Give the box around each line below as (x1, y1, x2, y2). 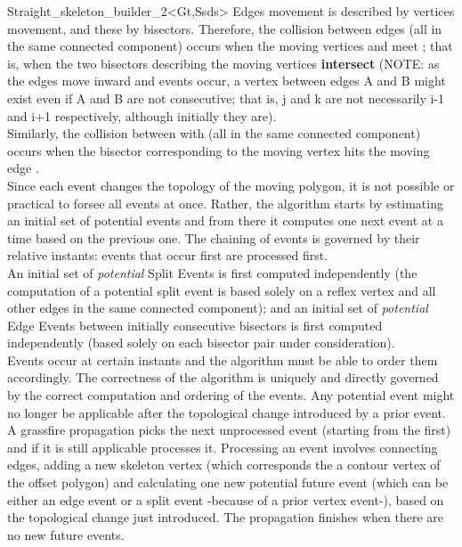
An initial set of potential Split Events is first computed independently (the (7, 263, 417, 282)
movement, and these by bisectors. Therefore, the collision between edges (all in (7, 19, 442, 37)
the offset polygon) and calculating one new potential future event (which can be (7, 473, 449, 492)
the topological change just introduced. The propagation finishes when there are (7, 508, 444, 527)
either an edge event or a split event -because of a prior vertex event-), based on (7, 490, 444, 509)
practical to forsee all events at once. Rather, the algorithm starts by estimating (7, 193, 443, 212)
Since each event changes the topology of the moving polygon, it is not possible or (7, 176, 455, 194)
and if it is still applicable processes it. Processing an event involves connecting (7, 437, 438, 456)
